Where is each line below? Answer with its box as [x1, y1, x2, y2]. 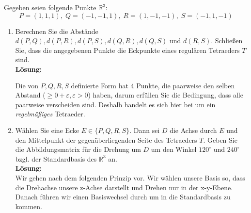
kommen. [15, 201, 43, 211]
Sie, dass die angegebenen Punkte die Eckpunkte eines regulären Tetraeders [15, 45, 240, 55]
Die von [15, 80, 39, 90]
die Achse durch [170, 125, 217, 135]
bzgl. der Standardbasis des [15, 153, 97, 164]
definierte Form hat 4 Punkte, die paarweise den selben [71, 80, 235, 90]
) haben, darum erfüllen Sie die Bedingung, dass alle [88, 90, 243, 100]
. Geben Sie [203, 134, 237, 145]
